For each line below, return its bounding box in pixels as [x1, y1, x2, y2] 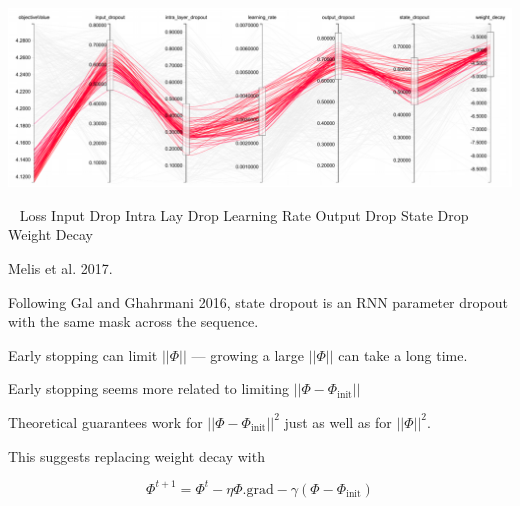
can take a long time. [338, 344, 468, 365]
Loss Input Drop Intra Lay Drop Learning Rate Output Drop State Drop [19, 204, 469, 225]
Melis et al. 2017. [8, 257, 113, 278]
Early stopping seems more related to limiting [8, 378, 289, 399]
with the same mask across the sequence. [8, 311, 259, 332]
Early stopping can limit [8, 344, 158, 365]
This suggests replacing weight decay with [8, 445, 265, 466]
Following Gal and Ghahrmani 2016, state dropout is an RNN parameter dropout [8, 291, 508, 312]
